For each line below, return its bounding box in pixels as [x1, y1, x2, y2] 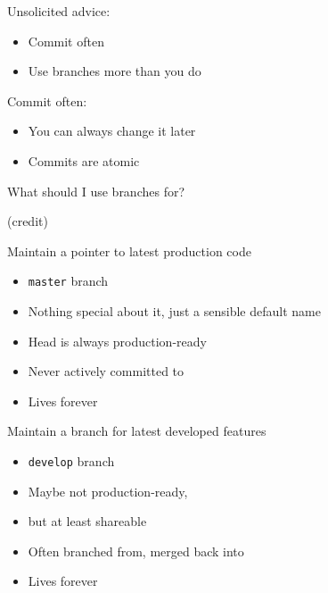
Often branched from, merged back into [28, 541, 244, 560]
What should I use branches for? [7, 181, 185, 200]
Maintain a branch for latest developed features [7, 422, 266, 440]
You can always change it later [28, 121, 196, 140]
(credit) [7, 212, 48, 230]
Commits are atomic [28, 151, 140, 170]
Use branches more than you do [28, 62, 201, 80]
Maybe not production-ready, [28, 481, 188, 500]
